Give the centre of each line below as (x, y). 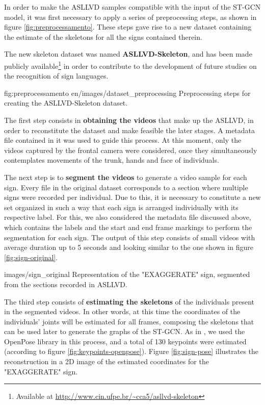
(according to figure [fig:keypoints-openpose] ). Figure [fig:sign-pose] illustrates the (131, 351)
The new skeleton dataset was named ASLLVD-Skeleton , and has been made (128, 54)
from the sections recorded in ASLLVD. (66, 284)
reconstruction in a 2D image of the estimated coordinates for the (107, 361)
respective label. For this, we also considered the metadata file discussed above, (128, 217)
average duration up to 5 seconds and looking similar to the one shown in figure (129, 247)
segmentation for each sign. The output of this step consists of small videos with (130, 237)
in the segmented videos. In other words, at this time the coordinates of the (122, 311)
